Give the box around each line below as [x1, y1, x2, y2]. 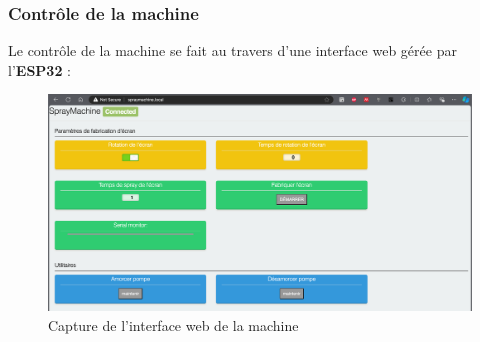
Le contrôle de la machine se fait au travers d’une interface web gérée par [8, 40, 457, 61]
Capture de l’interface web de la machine [48, 314, 299, 335]
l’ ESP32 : [8, 59, 71, 80]
